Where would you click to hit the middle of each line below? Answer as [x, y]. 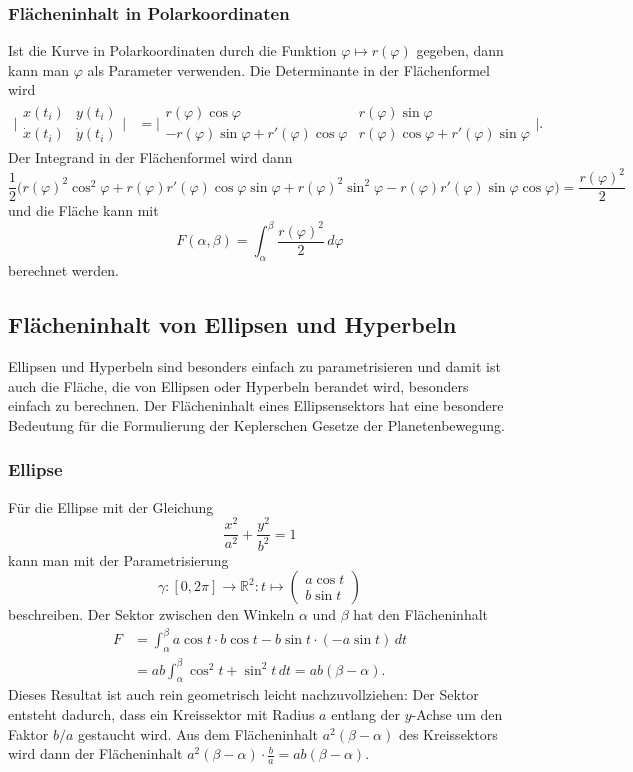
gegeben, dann [460, 50]
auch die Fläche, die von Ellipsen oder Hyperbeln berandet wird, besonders [238, 385]
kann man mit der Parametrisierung [118, 559]
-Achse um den [457, 714]
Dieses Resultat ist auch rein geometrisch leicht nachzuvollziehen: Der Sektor [243, 694]
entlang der [366, 714]
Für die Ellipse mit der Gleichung [111, 506]
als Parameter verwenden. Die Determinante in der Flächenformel [288, 69]
